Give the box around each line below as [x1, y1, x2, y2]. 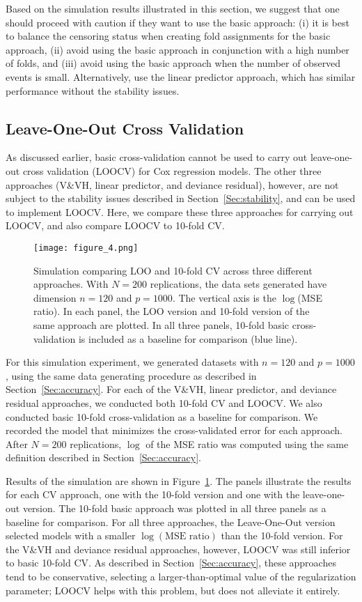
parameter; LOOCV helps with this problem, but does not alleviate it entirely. [6, 582, 340, 597]
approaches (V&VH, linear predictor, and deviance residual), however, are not [6, 177, 339, 192]
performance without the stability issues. [6, 83, 180, 98]
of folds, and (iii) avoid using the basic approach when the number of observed [6, 56, 341, 70]
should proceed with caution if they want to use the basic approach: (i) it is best [6, 15, 349, 29]
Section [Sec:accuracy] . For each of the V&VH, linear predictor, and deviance [6, 382, 337, 396]
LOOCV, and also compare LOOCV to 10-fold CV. [6, 218, 225, 233]
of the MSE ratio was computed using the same [145, 436, 349, 451]
